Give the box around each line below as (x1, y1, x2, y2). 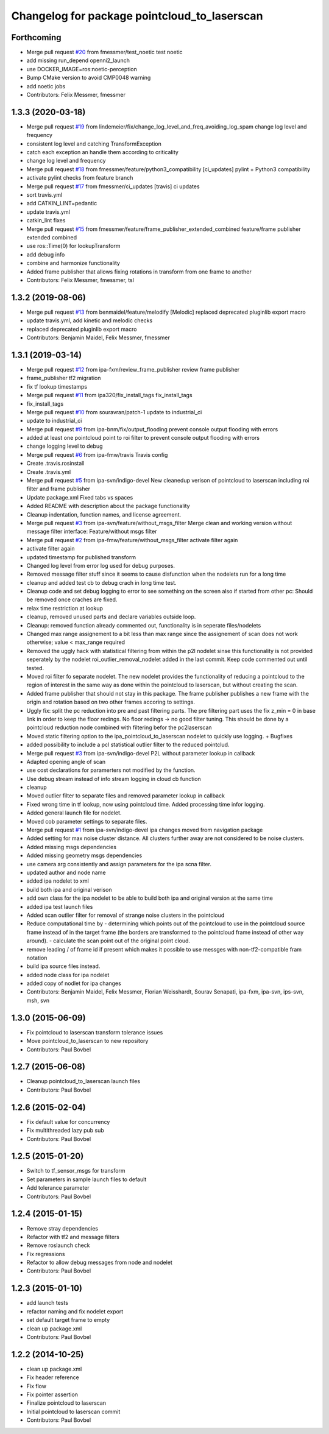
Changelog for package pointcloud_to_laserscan (11, 9, 263, 23)
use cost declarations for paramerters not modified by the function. (26, 766, 196, 774)
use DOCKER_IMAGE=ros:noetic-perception (26, 65, 137, 72)
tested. (26, 664, 44, 671)
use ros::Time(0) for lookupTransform (26, 242, 121, 250)
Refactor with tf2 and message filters (26, 1233, 120, 1240)
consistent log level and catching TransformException (26, 140, 161, 147)
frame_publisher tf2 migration (26, 375, 101, 382)
